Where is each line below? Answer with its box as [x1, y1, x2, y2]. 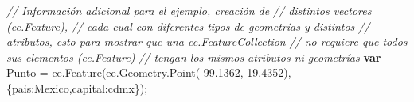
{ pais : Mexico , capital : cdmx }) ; [6, 79, 148, 96]
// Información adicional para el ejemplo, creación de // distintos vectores [6, 2, 372, 18]
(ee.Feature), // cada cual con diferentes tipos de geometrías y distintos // [6, 17, 370, 34]
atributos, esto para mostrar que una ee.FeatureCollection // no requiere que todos [6, 33, 408, 50]
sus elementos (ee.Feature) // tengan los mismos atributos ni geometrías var [6, 48, 381, 65]
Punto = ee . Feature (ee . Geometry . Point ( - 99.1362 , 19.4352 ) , [6, 64, 291, 81]
